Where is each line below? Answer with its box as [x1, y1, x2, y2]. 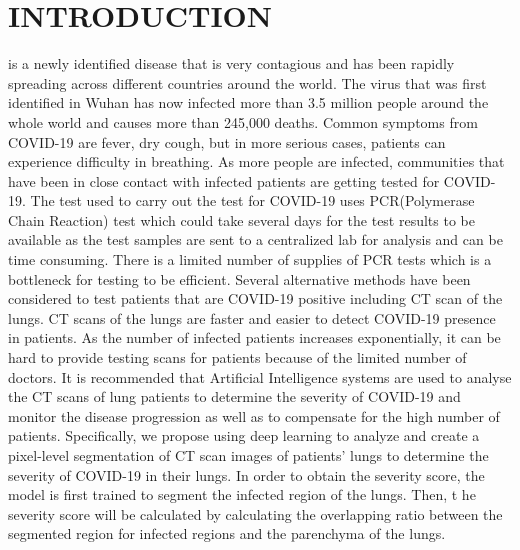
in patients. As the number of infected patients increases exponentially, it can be [8, 327, 501, 348]
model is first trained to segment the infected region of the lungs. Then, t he [8, 484, 476, 505]
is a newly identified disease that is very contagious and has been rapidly [8, 53, 455, 74]
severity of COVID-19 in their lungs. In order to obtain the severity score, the [8, 464, 485, 485]
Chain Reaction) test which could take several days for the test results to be [8, 209, 475, 230]
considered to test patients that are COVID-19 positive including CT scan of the [8, 288, 503, 309]
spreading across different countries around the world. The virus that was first [8, 72, 487, 93]
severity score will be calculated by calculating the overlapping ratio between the [8, 503, 503, 524]
